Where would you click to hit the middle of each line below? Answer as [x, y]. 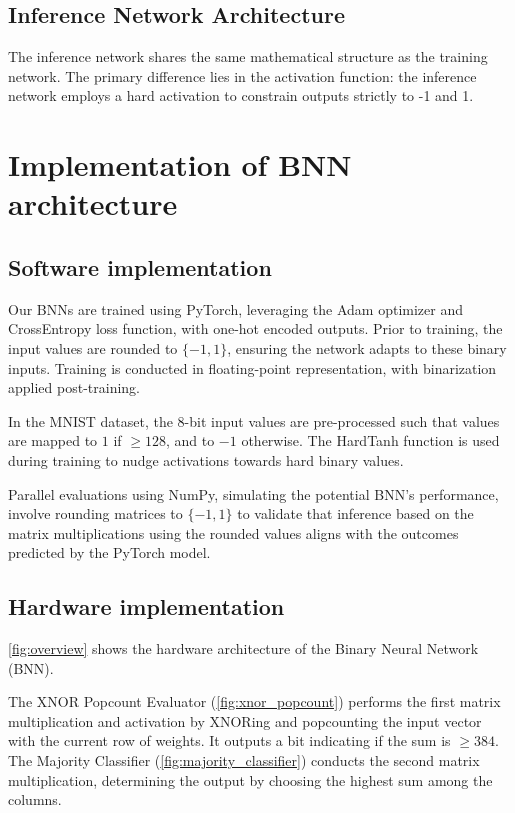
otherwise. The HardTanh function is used [370, 440]
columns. [35, 799]
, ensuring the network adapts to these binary [367, 347]
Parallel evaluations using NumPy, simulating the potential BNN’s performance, [253, 493]
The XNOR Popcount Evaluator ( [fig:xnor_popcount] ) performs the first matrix [254, 701]
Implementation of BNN [180, 164]
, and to [190, 440]
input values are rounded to [93, 347]
